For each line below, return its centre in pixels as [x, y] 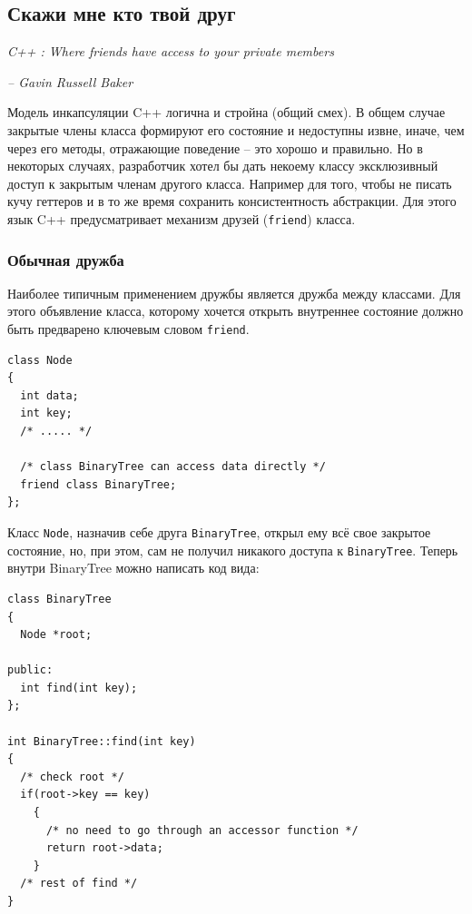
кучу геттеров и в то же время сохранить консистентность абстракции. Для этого [232, 201]
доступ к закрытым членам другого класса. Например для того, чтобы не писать [230, 183]
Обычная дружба [66, 259]
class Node [40, 360]
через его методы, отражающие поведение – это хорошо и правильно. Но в [215, 147]
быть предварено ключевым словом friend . [128, 329]
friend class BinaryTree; [98, 484]
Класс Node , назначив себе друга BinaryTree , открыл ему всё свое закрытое [219, 532]
